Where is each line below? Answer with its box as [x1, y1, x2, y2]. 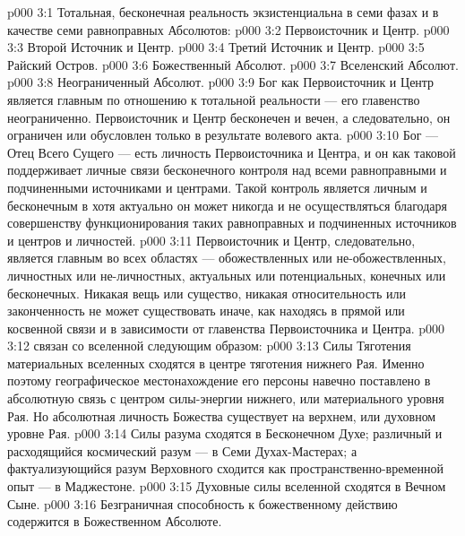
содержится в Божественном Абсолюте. [7, 512, 222, 531]
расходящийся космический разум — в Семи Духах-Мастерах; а [7, 441, 357, 460]
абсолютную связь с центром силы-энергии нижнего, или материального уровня [7, 389, 444, 408]
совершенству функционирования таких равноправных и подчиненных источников [7, 213, 457, 232]
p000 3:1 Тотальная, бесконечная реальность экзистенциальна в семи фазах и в [7, 3, 439, 21]
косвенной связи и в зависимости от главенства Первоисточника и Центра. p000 [7, 318, 445, 337]
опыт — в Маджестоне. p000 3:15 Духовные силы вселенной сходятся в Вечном [7, 477, 446, 496]
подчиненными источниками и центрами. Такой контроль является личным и [7, 177, 427, 196]
